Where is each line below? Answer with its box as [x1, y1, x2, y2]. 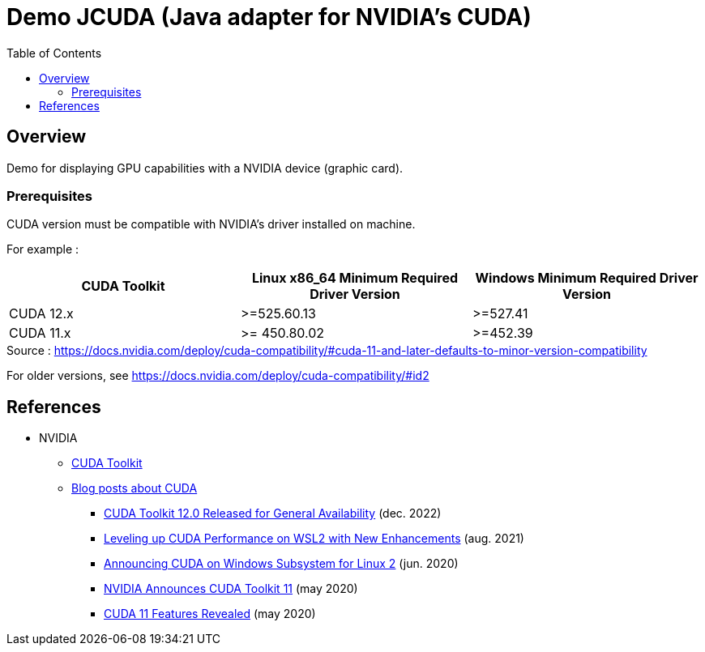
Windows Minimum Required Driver [475, 270, 699, 287]
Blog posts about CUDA [71, 481, 198, 496]
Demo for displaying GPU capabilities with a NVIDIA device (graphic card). [6, 160, 404, 175]
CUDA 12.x [9, 305, 74, 322]
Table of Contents [6, 45, 102, 60]
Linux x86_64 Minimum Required [251, 270, 459, 287]
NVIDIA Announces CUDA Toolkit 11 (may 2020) [104, 582, 358, 596]
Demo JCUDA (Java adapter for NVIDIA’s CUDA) [6, 3, 532, 31]
